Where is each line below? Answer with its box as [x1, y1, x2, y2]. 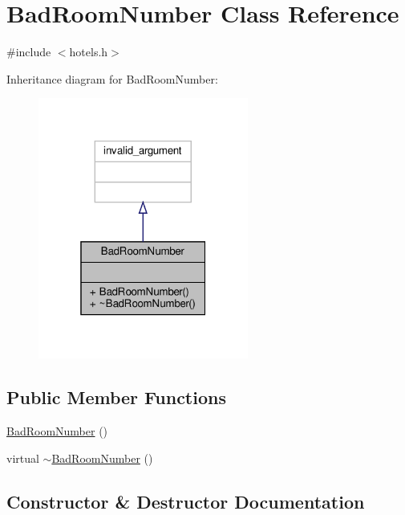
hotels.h [69, 43, 108, 60]
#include [6, 43, 51, 60]
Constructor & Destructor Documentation [6, 488, 365, 513]
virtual [6, 449, 39, 466]
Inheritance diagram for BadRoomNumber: [6, 70, 218, 87]
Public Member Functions [6, 385, 226, 410]
